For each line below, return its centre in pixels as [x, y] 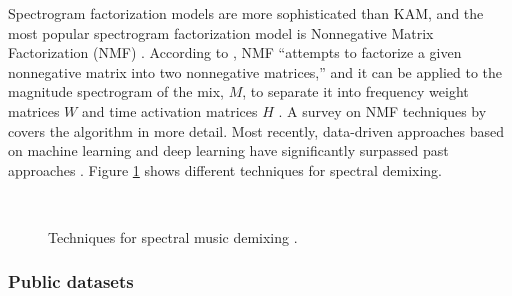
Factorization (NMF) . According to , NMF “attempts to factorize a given [235, 52]
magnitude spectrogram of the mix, [116, 91]
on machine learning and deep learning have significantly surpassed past [228, 150]
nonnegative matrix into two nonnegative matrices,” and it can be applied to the [255, 71]
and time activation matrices [169, 110]
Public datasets [71, 281]
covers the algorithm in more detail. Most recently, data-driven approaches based [256, 130]
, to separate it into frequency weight [355, 91]
